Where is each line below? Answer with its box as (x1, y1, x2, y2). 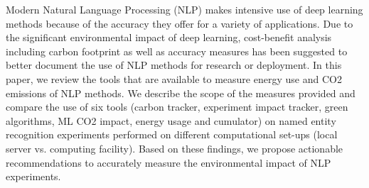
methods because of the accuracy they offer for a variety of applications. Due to (6, 16, 353, 31)
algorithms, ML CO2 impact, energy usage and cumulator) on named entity (6, 113, 336, 128)
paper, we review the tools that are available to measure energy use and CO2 (6, 71, 342, 86)
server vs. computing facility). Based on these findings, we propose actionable (6, 140, 343, 155)
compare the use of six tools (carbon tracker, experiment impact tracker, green (6, 99, 348, 114)
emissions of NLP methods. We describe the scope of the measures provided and (6, 85, 355, 100)
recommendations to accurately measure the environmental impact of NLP (6, 155, 331, 170)
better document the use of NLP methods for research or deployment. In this (6, 57, 342, 72)
